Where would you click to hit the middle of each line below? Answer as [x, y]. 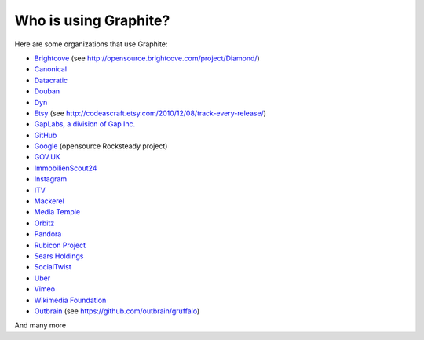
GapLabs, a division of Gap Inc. [85, 124]
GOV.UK [47, 157]
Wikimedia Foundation [70, 300]
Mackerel [49, 201]
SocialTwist [53, 267]
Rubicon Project [60, 245]
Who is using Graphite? [92, 20]
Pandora [48, 234]
